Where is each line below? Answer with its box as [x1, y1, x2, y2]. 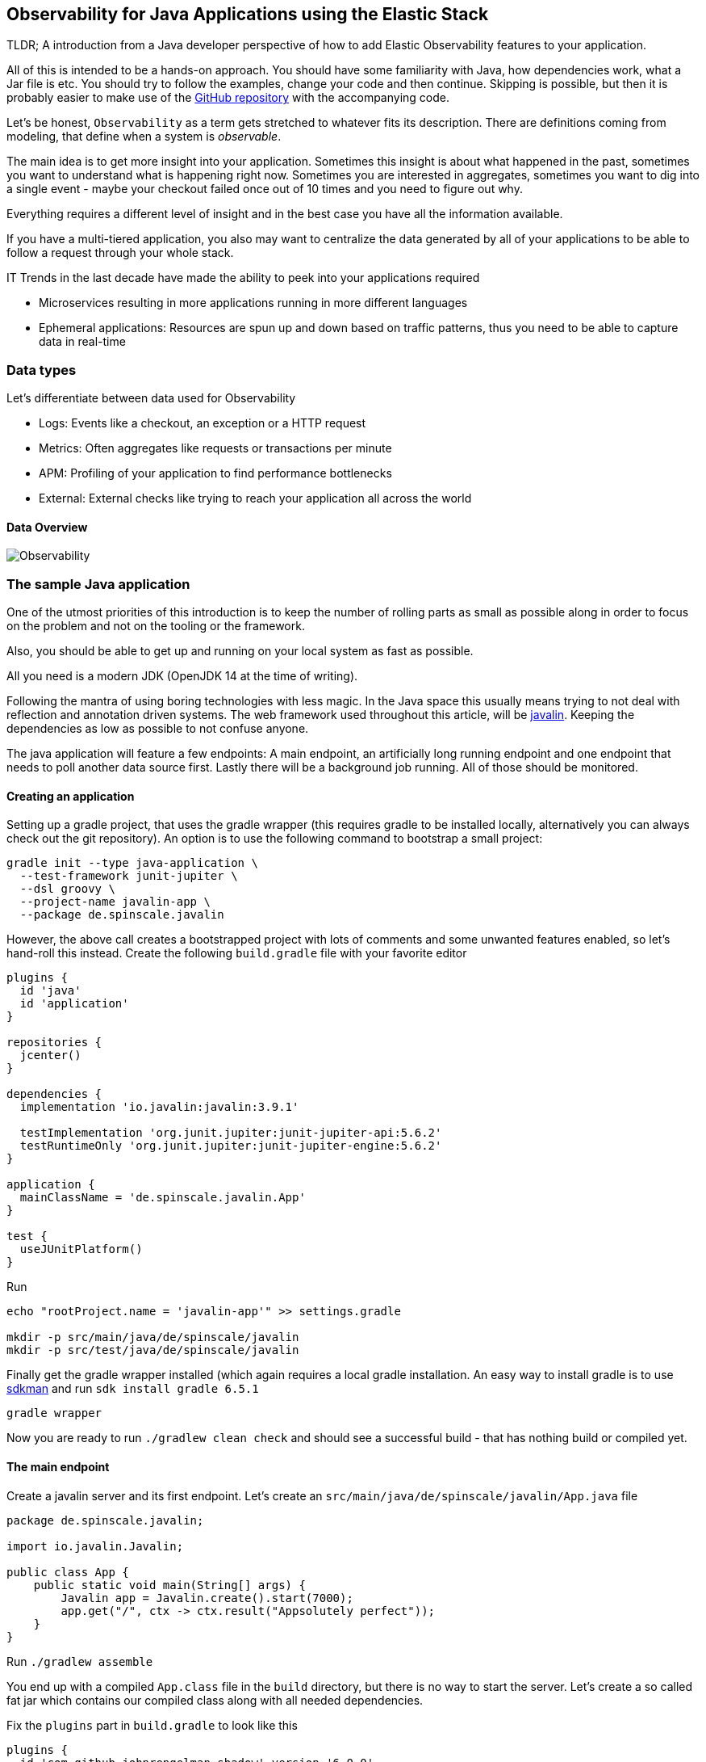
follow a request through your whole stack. [6, 246, 234, 260]
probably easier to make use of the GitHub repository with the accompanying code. [6, 90, 450, 105]
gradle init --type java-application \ [6, 856, 258, 870]
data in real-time [39, 334, 126, 349]
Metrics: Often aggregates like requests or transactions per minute [39, 441, 392, 456]
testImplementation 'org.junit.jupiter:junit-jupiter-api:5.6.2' [19, 1126, 442, 1140]
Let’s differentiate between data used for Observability [6, 391, 296, 406]
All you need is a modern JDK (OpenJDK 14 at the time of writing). [6, 669, 358, 683]
